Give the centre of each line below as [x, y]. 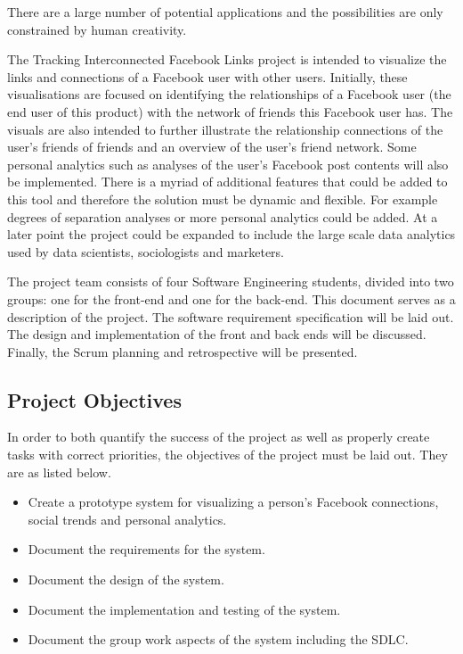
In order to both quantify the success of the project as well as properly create [219, 437]
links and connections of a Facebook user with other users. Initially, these [207, 76]
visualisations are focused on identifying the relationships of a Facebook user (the [229, 94]
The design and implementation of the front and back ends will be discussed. [217, 334]
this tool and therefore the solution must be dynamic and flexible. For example [223, 199]
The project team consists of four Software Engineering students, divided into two [231, 281]
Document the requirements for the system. [146, 549]
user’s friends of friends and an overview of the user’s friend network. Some [212, 147]
